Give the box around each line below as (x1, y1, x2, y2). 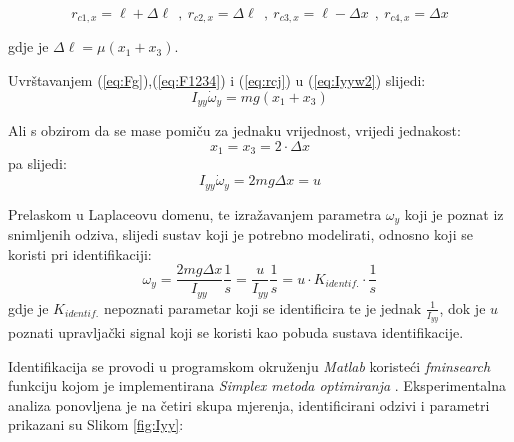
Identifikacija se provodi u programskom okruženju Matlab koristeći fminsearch (8, 355, 491, 376)
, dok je (439, 297, 486, 318)
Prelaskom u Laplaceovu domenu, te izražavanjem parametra (8, 203, 382, 224)
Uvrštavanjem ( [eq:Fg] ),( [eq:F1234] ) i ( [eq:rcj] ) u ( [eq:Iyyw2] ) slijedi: (8, 70, 426, 91)
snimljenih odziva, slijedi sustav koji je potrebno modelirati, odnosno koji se (8, 224, 473, 245)
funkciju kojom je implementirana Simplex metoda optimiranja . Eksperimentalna (8, 375, 506, 396)
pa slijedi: (8, 153, 67, 174)
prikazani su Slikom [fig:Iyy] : (8, 414, 184, 435)
